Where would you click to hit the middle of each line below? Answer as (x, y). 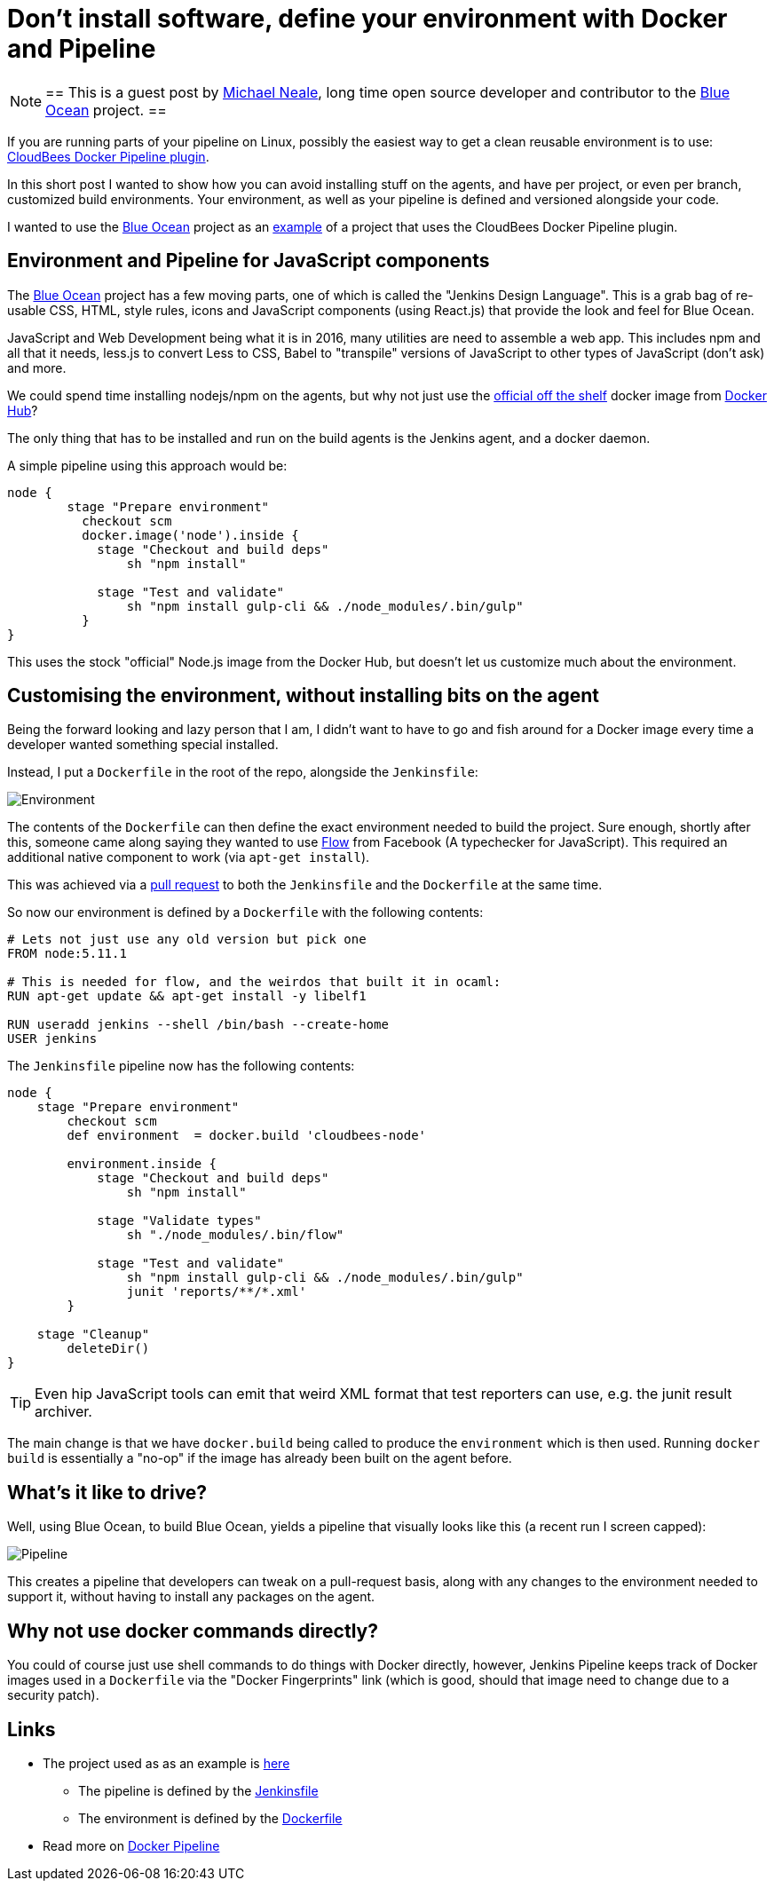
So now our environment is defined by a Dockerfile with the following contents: (245, 912)
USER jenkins (52, 1039)
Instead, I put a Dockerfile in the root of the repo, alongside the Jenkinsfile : (243, 772)
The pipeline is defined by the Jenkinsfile (198, 1790)
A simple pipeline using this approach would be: (147, 465)
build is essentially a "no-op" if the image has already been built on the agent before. (260, 1458)
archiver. (63, 1412)
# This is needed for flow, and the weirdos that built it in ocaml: (254, 982)
